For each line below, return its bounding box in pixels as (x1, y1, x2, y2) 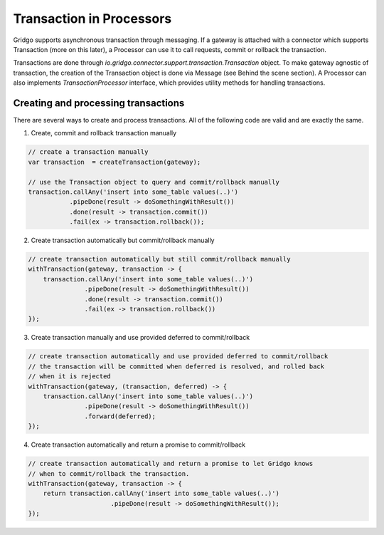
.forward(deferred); (84, 412, 156, 420)
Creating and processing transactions (13, 97, 185, 109)
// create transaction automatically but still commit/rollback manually (28, 255, 291, 264)
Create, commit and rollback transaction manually (31, 129, 177, 137)
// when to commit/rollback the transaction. (28, 469, 190, 477)
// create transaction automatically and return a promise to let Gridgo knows (28, 459, 314, 468)
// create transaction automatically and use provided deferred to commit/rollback (28, 353, 329, 360)
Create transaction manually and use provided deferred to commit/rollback (31, 333, 250, 342)
